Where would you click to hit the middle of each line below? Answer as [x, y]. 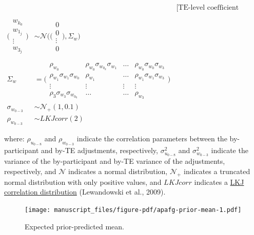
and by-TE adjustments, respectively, [100, 150]
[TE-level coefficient [208, 8]
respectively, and [30, 171]
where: [14, 138]
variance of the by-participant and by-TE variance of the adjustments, [115, 161]
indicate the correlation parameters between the [152, 138]
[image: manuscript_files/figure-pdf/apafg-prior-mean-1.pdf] [133, 210]
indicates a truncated [217, 171]
